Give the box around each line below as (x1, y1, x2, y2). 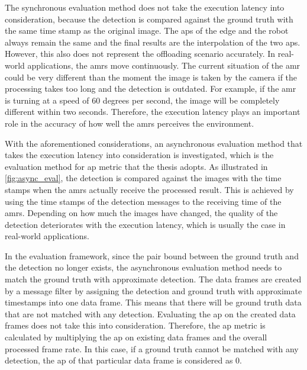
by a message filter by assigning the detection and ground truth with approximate (5, 284, 302, 297)
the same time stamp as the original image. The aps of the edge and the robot (5, 24, 289, 37)
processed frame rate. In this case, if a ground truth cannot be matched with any (5, 342, 299, 355)
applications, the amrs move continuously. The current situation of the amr (27, 59, 300, 71)
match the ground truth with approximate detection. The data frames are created (5, 273, 302, 285)
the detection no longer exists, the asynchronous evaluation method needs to (5, 261, 282, 274)
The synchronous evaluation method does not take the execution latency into (5, 1, 285, 13)
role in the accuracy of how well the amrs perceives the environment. (5, 117, 254, 129)
